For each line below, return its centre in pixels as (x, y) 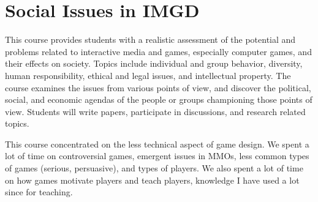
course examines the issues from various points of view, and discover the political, (158, 87)
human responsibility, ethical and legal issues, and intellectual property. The (148, 75)
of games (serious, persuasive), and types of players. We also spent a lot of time (154, 168)
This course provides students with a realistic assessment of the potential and (150, 39)
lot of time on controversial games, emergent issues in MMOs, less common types (157, 156)
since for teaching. (39, 192)
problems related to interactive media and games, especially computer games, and (158, 51)
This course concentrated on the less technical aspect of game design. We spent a (157, 144)
